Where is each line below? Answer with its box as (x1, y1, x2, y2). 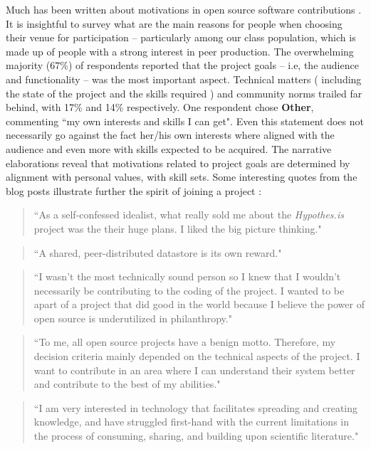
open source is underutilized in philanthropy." (33, 310, 232, 325)
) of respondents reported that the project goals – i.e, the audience (68, 58, 359, 73)
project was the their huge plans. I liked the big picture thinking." (33, 221, 322, 236)
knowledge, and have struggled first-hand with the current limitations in (33, 414, 349, 429)
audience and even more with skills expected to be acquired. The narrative (6, 141, 332, 156)
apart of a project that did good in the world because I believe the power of (33, 297, 365, 312)
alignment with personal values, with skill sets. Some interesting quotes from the (6, 169, 357, 184)
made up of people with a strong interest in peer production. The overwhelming (6, 43, 354, 58)
